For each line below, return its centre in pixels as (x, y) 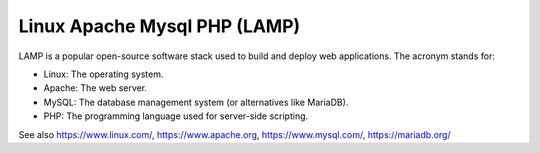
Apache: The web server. (95, 88)
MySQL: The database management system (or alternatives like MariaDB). (196, 102)
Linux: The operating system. (103, 74)
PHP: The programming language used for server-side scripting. (176, 116)
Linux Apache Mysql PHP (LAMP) (159, 26)
